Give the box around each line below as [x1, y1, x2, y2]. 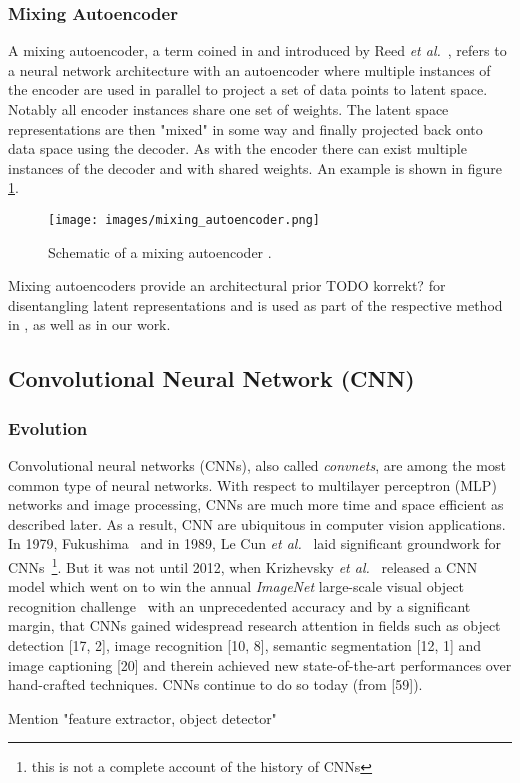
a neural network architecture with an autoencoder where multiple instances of [8, 59, 491, 80]
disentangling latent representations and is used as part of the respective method [8, 294, 503, 315]
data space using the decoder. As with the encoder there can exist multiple [8, 138, 467, 159]
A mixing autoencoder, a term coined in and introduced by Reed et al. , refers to [8, 40, 507, 61]
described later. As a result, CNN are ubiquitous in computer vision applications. [8, 513, 506, 534]
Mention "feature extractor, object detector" [8, 707, 277, 728]
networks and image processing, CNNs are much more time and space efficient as [8, 494, 504, 515]
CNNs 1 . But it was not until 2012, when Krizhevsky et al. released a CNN [8, 553, 478, 577]
